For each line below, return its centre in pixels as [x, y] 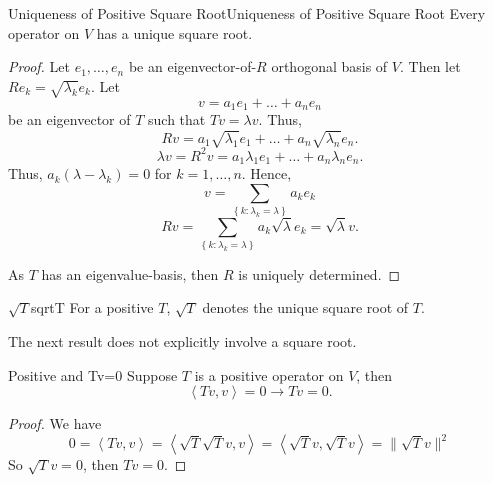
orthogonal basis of [329, 66]
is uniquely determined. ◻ [319, 273]
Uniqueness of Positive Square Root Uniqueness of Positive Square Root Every [247, 13]
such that [177, 119]
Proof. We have [55, 423]
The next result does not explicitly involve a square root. [182, 341]
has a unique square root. [174, 32]
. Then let [430, 66]
